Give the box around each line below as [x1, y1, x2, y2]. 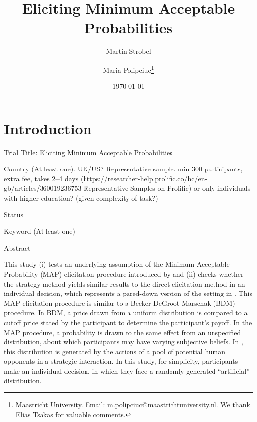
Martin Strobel [106, 46, 151, 56]
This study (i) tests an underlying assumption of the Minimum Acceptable [4, 259, 230, 269]
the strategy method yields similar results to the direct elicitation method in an [4, 278, 245, 289]
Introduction [4, 118, 92, 138]
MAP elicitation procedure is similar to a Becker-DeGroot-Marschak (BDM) [4, 297, 235, 308]
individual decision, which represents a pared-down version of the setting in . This [4, 288, 252, 298]
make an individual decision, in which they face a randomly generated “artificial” [4, 365, 250, 376]
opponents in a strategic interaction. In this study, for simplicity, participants [4, 356, 238, 366]
